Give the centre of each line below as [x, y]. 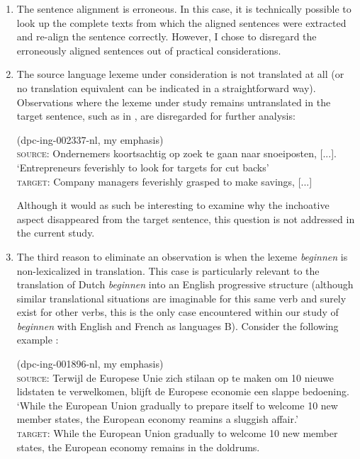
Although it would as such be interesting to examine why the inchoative [173, 205]
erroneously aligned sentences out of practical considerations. [149, 50]
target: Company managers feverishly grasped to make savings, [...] [164, 181]
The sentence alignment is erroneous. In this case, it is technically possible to [184, 8]
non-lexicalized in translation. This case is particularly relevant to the [168, 270]
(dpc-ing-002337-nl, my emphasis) [90, 139]
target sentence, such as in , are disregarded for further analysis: [156, 116]
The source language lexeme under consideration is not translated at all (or [180, 74]
